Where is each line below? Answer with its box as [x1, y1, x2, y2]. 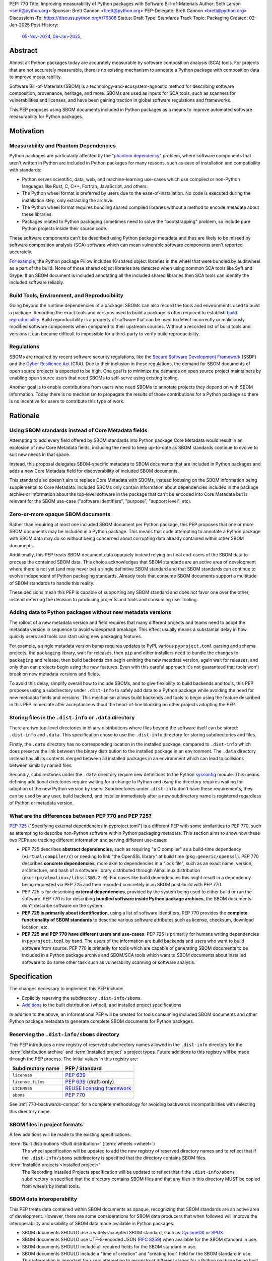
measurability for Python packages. [9, 113, 83, 120]
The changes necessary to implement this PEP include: [9, 986, 124, 992]
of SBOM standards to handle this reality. [9, 580, 95, 586]
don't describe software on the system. [22, 903, 104, 909]
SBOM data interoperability [9, 1195, 78, 1202]
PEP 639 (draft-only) [65, 1078, 114, 1085]
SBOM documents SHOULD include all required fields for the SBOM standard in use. [22, 1243, 196, 1249]
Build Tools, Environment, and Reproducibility [9, 292, 123, 299]
